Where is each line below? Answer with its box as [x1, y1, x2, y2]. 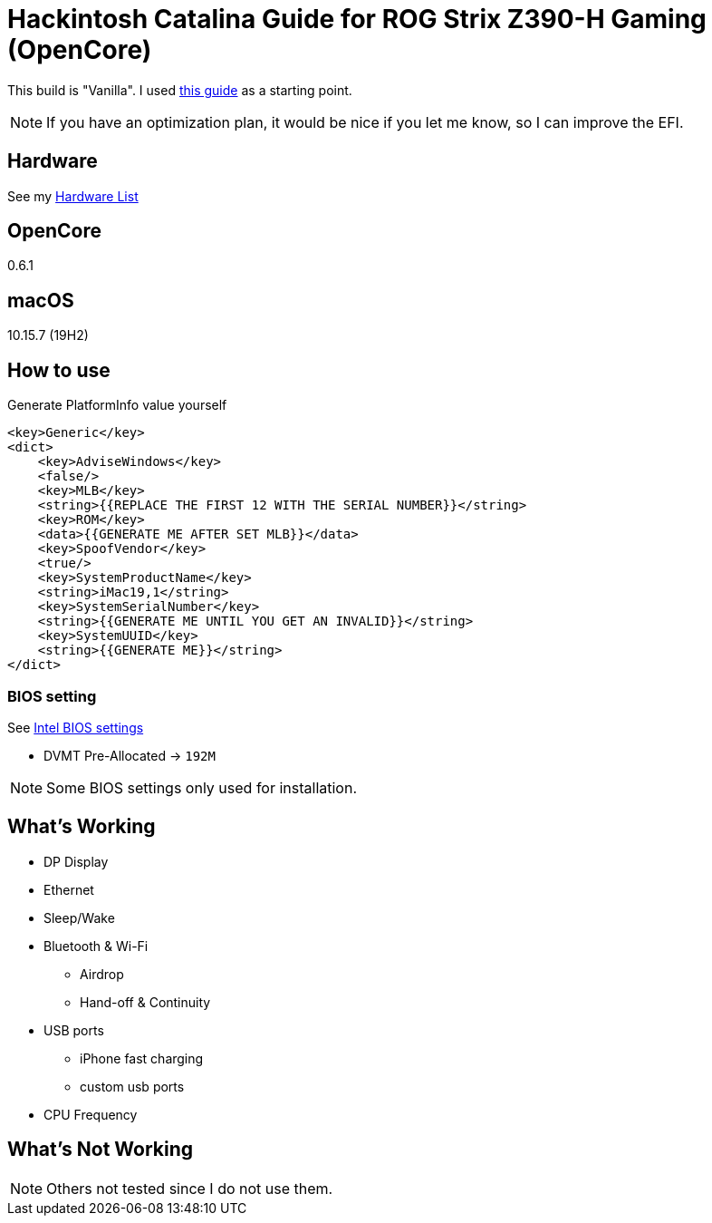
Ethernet [43, 881, 94, 898]
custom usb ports [80, 1078, 185, 1094]
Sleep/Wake [43, 909, 115, 926]
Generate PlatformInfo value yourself [7, 397, 227, 413]
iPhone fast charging [80, 1050, 204, 1066]
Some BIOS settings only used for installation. [46, 778, 358, 797]
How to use [7, 358, 111, 382]
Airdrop [80, 966, 124, 982]
